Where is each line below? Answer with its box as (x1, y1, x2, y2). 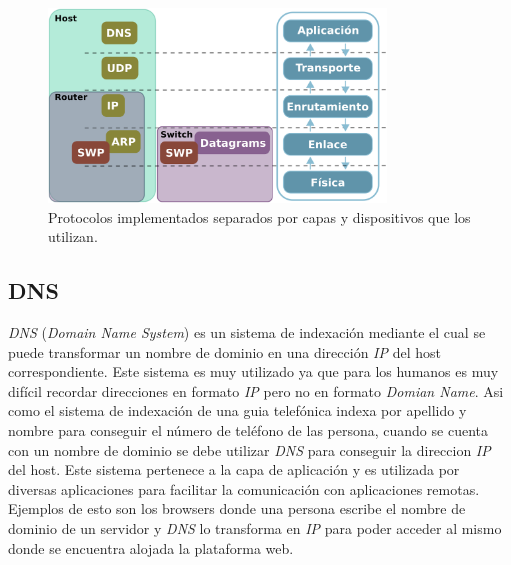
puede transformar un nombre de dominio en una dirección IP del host (8, 341, 441, 362)
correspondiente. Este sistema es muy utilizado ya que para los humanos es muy (8, 361, 499, 382)
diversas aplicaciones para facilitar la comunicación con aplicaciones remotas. (8, 478, 480, 499)
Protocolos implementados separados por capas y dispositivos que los (48, 206, 471, 227)
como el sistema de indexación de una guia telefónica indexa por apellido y (8, 400, 467, 421)
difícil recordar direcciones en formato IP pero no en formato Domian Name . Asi (8, 380, 504, 401)
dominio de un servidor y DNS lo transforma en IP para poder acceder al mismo (8, 518, 502, 539)
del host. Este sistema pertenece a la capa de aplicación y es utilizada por (8, 459, 460, 480)
